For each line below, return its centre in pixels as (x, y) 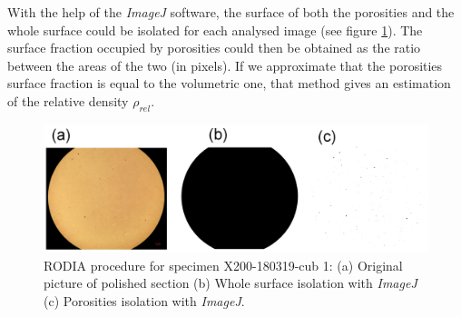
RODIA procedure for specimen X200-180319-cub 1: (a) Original (223, 265)
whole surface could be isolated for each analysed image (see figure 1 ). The (215, 30)
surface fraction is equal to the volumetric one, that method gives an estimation (229, 83)
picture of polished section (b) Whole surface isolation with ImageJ (230, 283)
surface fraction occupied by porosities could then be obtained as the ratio (214, 48)
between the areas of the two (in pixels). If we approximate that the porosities (225, 65)
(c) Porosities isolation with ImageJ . (144, 300)
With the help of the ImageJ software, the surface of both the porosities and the (231, 12)
